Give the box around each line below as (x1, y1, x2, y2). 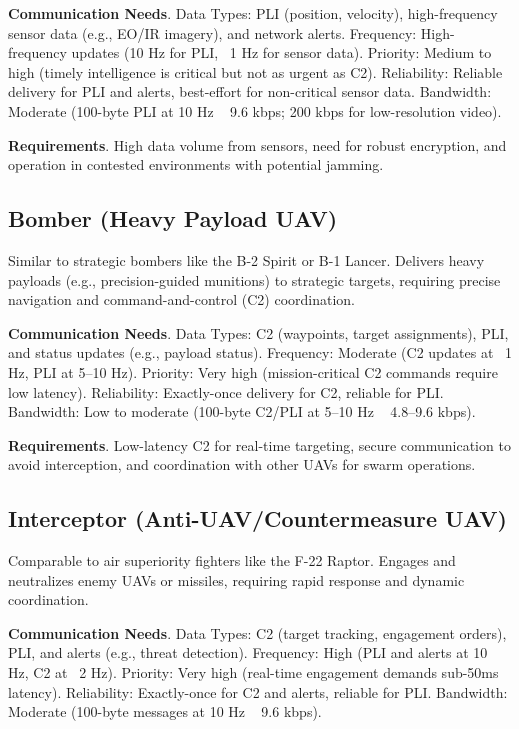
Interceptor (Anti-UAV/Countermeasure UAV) (8, 503, 507, 534)
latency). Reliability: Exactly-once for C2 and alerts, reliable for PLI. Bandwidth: (8, 681, 508, 702)
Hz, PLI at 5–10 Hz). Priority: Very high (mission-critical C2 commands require (8, 361, 498, 382)
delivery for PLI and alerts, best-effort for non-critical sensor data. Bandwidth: (8, 81, 492, 102)
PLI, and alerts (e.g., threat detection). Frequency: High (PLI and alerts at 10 (8, 642, 488, 663)
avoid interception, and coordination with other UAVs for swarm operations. (8, 454, 476, 475)
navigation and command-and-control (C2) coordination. (8, 289, 356, 310)
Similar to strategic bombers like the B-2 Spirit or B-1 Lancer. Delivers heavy (8, 249, 485, 270)
